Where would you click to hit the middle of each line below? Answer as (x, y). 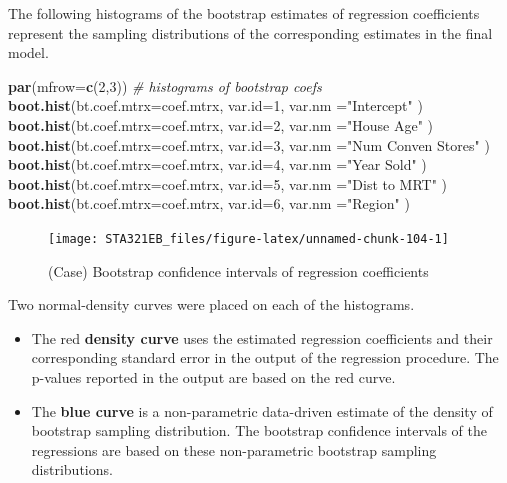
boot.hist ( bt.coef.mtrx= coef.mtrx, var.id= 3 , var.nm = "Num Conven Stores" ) (249, 144)
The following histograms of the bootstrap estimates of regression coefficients (244, 13)
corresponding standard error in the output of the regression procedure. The (265, 357)
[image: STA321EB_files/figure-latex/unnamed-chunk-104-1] (248, 238)
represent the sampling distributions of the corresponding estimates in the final (250, 32)
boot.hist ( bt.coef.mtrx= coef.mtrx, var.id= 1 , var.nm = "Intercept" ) (215, 105)
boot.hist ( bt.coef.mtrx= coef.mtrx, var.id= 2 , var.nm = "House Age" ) (221, 124)
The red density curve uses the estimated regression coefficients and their (262, 337)
